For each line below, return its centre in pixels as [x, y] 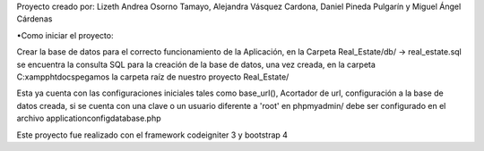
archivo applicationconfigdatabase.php [89, 118]
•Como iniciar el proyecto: [65, 35]
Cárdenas [35, 19]
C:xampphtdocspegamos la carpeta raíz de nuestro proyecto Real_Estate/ [153, 77]
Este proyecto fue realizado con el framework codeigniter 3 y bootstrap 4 [152, 135]
